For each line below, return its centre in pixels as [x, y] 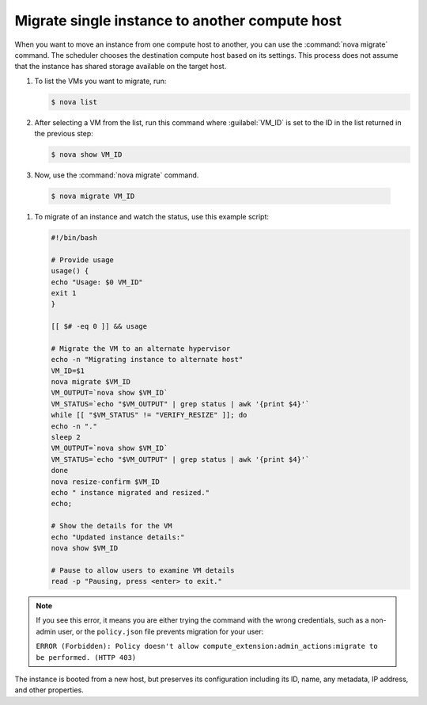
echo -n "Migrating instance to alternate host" [147, 360]
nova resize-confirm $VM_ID [105, 482]
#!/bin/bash [74, 238]
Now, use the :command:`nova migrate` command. [117, 175]
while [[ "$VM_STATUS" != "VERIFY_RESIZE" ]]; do [149, 415]
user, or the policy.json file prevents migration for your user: [161, 631]
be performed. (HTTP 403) [86, 657]
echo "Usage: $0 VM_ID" [97, 282]
